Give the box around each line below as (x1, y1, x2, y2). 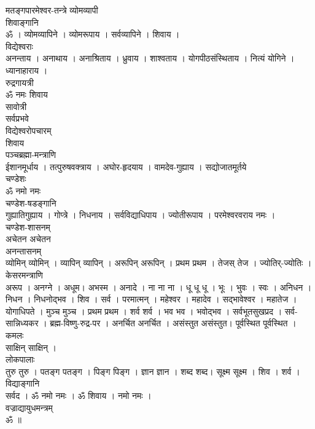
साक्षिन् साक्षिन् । (6, 340, 57, 353)
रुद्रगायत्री (6, 76, 34, 89)
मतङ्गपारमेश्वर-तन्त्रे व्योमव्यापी (6, 4, 98, 16)
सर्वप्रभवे (6, 112, 29, 125)
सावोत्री (6, 100, 27, 112)
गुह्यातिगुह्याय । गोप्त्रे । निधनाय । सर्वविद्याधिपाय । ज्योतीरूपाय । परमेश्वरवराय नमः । (6, 208, 276, 221)
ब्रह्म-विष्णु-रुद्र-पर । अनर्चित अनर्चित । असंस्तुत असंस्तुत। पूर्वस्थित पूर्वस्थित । (50, 317, 297, 329)
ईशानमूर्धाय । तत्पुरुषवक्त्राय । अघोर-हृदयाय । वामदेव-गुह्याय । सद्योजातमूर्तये (6, 160, 247, 173)
